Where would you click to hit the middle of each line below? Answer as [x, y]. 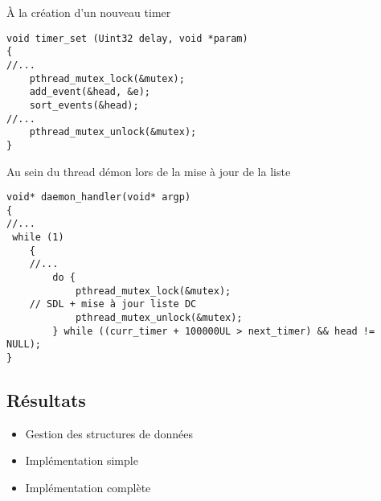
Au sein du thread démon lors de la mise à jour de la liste [149, 171]
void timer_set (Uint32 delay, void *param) [127, 38]
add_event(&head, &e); [90, 92]
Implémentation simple [82, 460]
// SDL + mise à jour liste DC [113, 304]
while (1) [38, 238]
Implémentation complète [88, 488]
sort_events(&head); [84, 105]
